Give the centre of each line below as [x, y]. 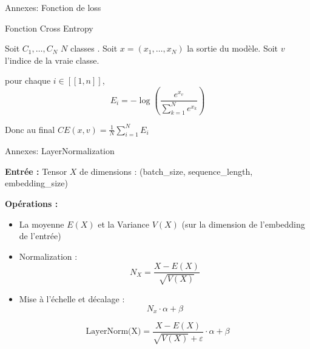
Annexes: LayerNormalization [60, 151]
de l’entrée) [40, 236]
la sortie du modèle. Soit [233, 48]
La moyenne [42, 224]
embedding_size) [36, 183]
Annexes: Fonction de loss [53, 7]
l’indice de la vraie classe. [52, 60]
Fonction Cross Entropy [49, 28]
